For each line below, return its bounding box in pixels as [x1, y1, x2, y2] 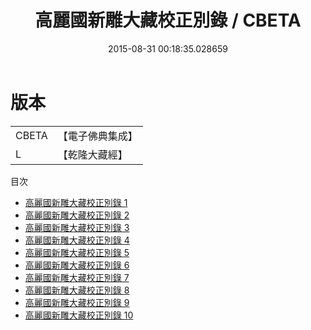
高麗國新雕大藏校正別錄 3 [24, 221, 130, 233]
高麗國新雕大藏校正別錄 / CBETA [34, 9, 302, 32]
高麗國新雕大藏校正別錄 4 [24, 234, 130, 246]
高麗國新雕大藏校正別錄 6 [24, 259, 130, 271]
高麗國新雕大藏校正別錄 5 [24, 246, 130, 258]
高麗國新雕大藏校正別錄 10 [24, 309, 134, 321]
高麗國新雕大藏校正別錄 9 [24, 296, 130, 308]
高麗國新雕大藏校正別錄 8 [24, 284, 130, 296]
